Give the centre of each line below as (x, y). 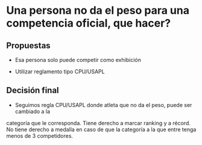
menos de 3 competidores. (40, 135)
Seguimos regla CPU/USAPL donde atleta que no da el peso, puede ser (103, 105)
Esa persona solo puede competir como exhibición (78, 60)
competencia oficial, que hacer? (89, 23)
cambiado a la (32, 111)
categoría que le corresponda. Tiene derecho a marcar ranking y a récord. (99, 123)
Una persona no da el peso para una (98, 11)
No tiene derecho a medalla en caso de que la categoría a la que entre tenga (101, 129)
